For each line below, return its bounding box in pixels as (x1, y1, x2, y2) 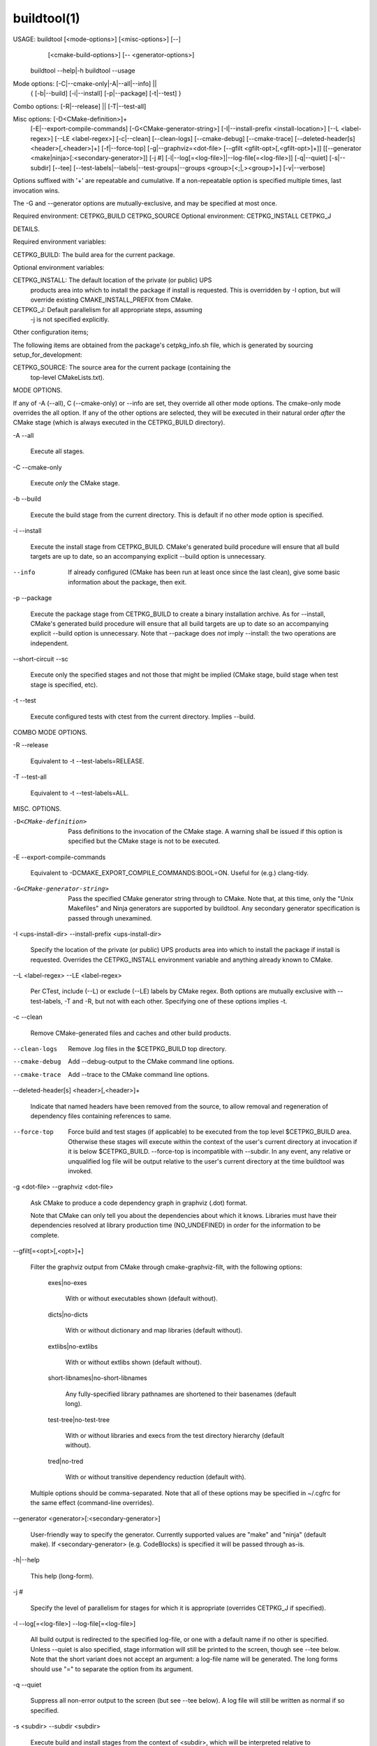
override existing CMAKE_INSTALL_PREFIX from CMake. (30, 295, 193, 304)
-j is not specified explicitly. (30, 315, 110, 323)
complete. (30, 1231, 59, 1239)
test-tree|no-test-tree (47, 1415, 110, 1424)
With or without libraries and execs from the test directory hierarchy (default (65, 1431, 284, 1439)
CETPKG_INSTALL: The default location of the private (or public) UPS (13, 276, 212, 284)
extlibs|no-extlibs (47, 1342, 98, 1351)
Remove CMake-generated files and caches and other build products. (30, 1029, 232, 1037)
